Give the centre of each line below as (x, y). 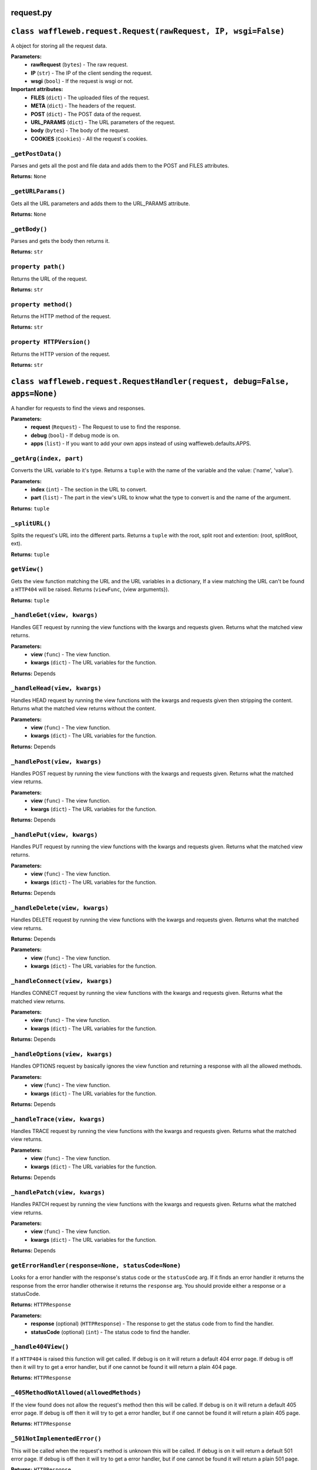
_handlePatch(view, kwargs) (58, 1192)
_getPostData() (36, 154)
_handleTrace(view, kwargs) (58, 1119)
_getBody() (29, 229)
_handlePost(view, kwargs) (56, 761)
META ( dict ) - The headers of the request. (83, 106)
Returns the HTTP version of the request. (61, 354)
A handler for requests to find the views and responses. (78, 408)
